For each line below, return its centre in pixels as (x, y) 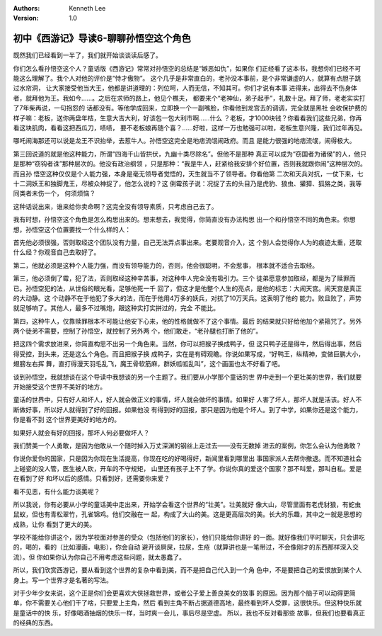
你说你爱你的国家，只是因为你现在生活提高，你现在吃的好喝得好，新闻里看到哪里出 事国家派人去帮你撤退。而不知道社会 (187, 459)
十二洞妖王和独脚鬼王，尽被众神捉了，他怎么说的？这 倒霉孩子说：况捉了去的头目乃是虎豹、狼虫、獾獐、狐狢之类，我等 (187, 183)
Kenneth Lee (87, 8)
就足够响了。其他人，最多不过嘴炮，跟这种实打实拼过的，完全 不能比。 (116, 308)
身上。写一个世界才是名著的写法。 (63, 580)
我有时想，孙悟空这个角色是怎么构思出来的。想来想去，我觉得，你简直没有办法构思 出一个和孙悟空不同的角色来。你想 (184, 220)
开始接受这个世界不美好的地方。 (59, 387)
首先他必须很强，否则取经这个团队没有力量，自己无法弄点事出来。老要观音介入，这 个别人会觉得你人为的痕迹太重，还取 (187, 242)
